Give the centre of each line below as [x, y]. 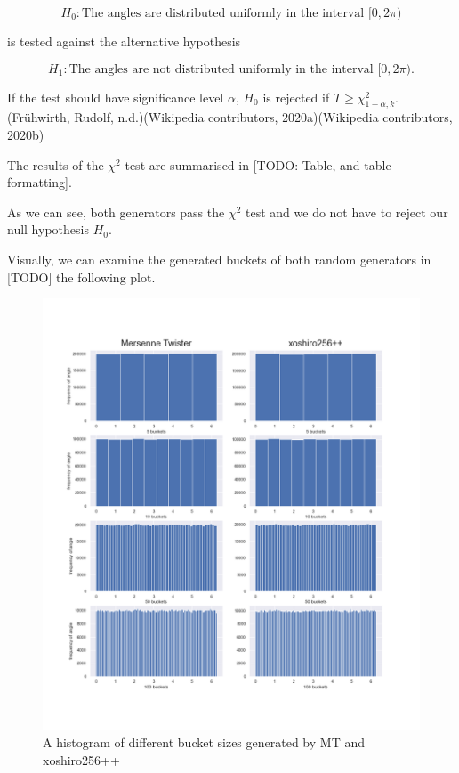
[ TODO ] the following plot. [81, 277]
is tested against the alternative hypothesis [124, 41]
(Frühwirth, [39, 117]
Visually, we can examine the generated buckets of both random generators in [219, 259]
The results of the [56, 164]
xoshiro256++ [81, 759]
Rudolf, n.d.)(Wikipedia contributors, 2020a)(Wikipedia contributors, [263, 117]
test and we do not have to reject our [347, 212]
